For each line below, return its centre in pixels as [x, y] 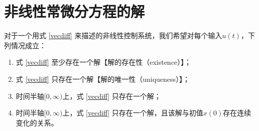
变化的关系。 [37, 122]
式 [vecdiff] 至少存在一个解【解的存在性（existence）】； [104, 62]
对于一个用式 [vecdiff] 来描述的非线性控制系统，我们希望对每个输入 [113, 35]
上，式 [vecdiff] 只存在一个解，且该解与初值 [133, 113]
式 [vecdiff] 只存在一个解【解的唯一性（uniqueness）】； [103, 79]
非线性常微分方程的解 [75, 11]
